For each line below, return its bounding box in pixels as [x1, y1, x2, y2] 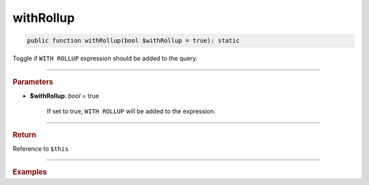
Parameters [12, 77, 54, 87]
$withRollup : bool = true [29, 91, 99, 100]
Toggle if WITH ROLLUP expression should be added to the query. [12, 55, 198, 63]
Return [12, 130, 37, 139]
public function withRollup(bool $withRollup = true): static [27, 37, 240, 44]
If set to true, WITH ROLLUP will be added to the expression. [46, 107, 216, 115]
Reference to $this [12, 144, 69, 153]
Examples [12, 167, 47, 177]
